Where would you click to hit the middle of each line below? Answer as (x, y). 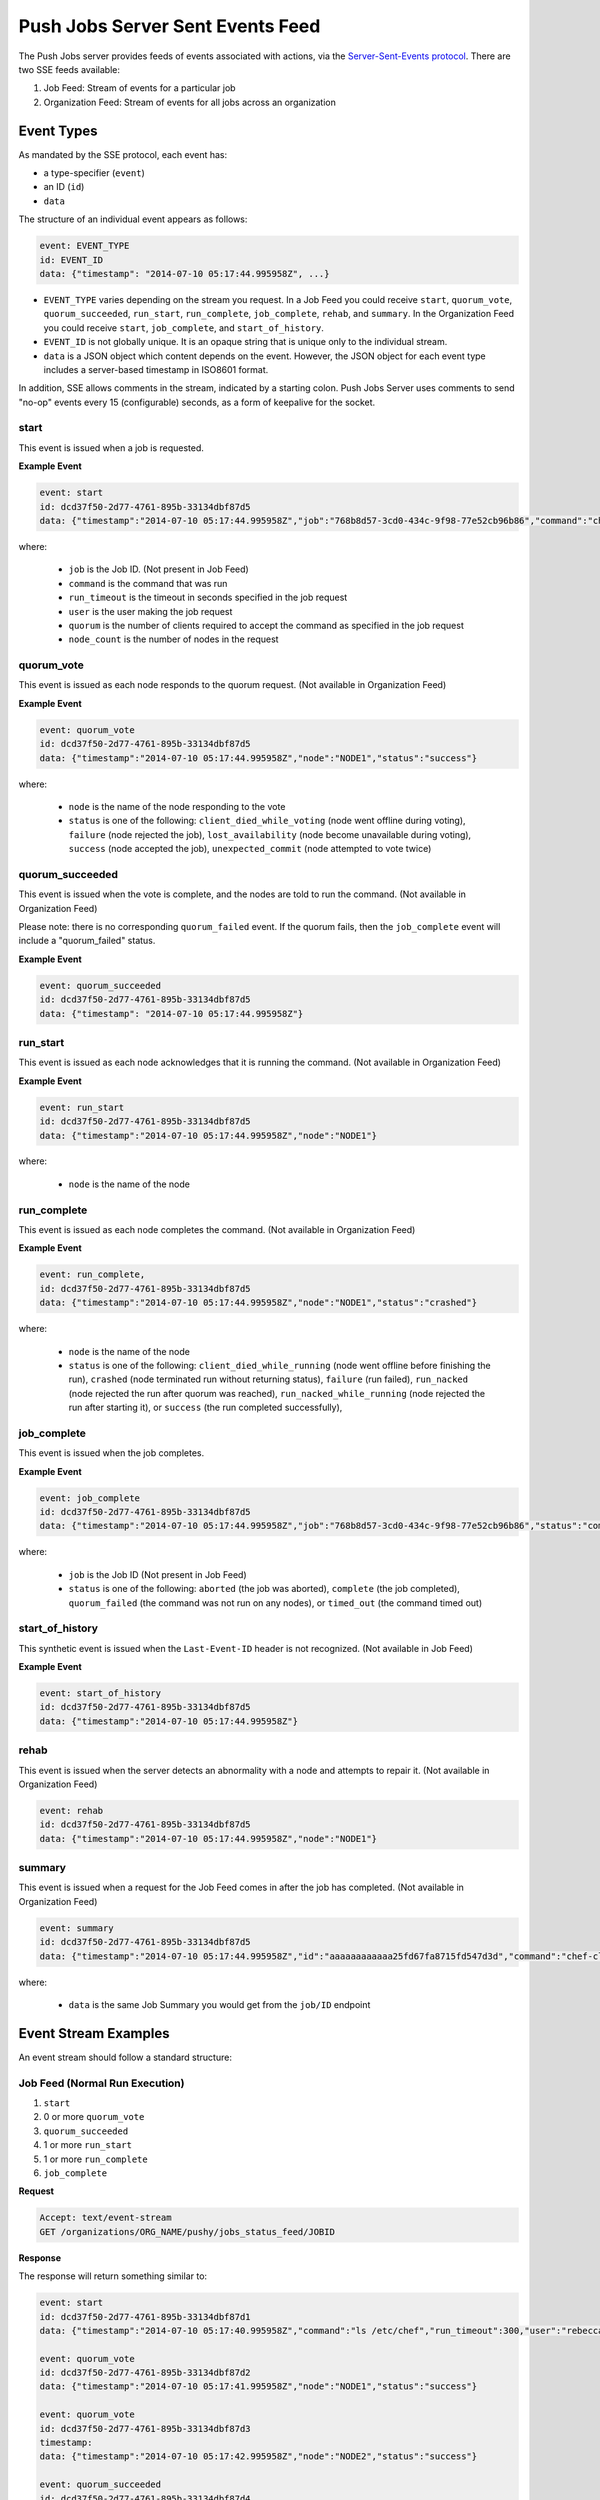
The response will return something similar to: (113, 2276)
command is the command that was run (148, 583)
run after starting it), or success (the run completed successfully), (205, 1407)
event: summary (76, 1928)
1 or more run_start (87, 2145)
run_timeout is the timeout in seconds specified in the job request (208, 597)
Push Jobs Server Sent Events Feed (169, 26)
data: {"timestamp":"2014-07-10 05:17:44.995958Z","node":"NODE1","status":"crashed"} (258, 1303)
